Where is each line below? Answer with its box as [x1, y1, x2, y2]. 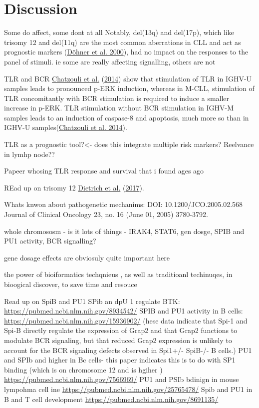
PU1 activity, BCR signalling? [4, 235, 96, 246]
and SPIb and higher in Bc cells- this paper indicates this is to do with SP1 [4, 354, 236, 365]
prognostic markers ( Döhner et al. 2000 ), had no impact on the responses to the [4, 46, 249, 57]
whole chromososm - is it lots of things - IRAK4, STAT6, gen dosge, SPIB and [4, 225, 245, 236]
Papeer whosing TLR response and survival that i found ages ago [4, 165, 204, 176]
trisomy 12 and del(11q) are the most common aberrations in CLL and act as [4, 36, 241, 47]
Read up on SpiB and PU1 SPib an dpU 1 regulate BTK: [4, 295, 180, 306]
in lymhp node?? [4, 148, 55, 159]
